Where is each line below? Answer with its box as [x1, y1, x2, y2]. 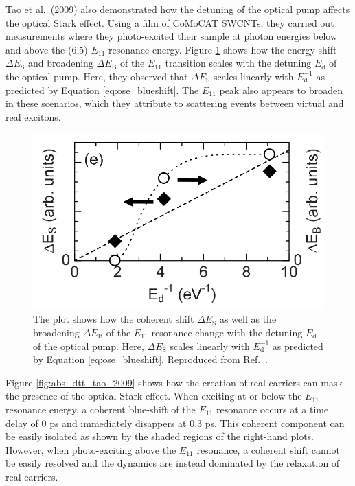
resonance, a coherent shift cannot [196, 442, 341, 456]
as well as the [219, 312, 277, 326]
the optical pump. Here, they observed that [5, 69, 188, 83]
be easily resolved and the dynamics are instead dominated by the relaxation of [5, 456, 340, 470]
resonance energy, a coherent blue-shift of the [5, 402, 196, 416]
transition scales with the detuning [165, 56, 312, 70]
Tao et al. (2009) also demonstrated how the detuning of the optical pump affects [5, 2, 350, 16]
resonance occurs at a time [216, 402, 329, 416]
